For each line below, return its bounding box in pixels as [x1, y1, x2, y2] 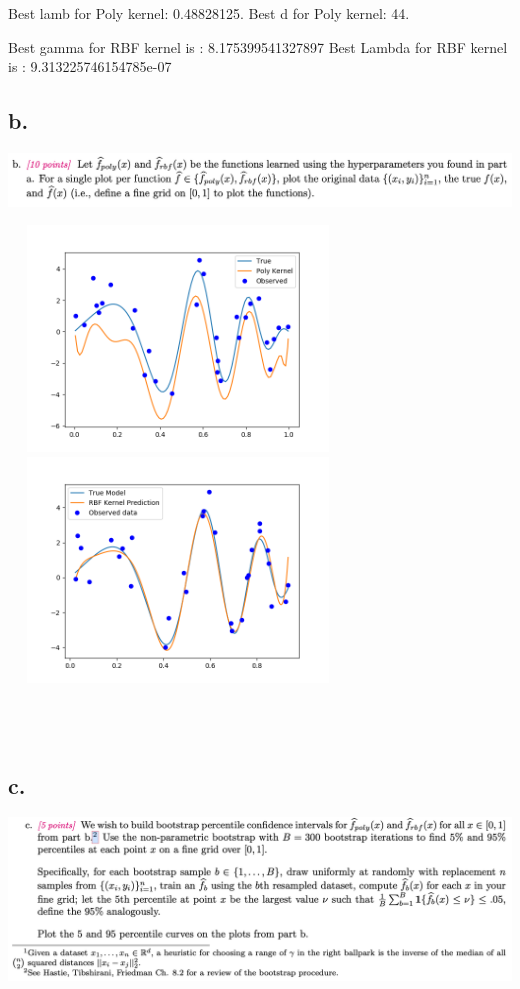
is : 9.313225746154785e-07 [8, 56, 172, 77]
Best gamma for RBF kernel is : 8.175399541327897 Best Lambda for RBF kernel [8, 36, 508, 57]
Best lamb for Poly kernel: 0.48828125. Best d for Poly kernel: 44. [8, 3, 410, 23]
